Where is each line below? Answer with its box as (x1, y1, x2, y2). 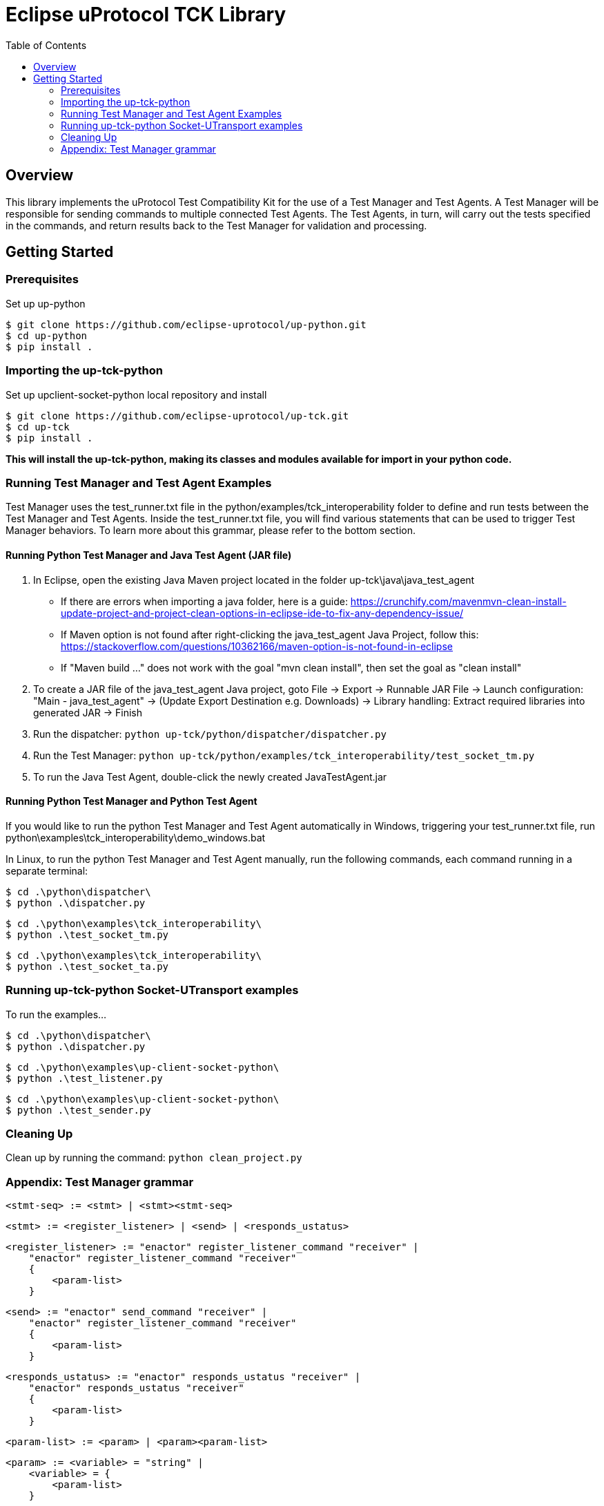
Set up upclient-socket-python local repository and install (6, 388, 267, 401)
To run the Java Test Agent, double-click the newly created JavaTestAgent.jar (33, 770, 387, 783)
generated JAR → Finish (33, 706, 143, 718)
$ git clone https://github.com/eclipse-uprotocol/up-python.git (6, 318, 367, 330)
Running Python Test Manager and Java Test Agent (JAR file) (6, 549, 292, 561)
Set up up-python (6, 297, 86, 309)
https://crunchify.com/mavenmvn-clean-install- (350, 595, 567, 607)
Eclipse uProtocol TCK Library (6, 3, 286, 26)
